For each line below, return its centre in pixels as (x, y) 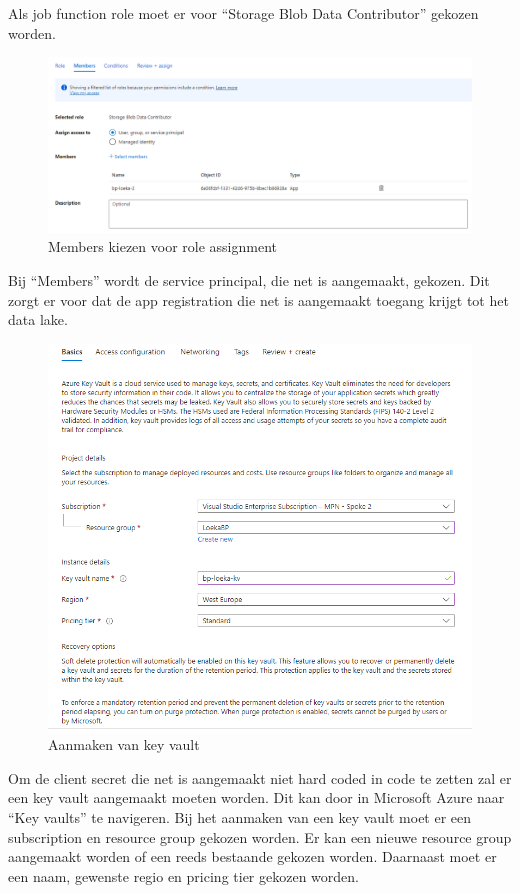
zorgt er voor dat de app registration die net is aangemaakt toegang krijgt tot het (258, 299)
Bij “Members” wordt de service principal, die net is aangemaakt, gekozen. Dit (249, 279)
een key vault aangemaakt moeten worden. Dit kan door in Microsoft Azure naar (256, 797)
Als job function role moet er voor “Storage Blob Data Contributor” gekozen (243, 13)
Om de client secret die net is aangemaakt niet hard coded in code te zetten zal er (260, 777)
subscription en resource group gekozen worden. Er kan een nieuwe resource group (260, 836)
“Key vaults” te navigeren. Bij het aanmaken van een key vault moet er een (240, 817)
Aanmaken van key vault (124, 744)
